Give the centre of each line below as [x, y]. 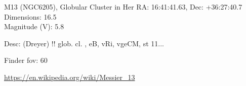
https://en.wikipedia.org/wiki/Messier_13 [70, 77]
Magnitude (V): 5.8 [34, 26]
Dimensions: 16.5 [30, 16]
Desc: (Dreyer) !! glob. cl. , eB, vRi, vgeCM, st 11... [84, 43]
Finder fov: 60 [26, 60]
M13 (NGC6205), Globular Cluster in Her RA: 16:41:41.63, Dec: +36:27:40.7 [123, 7]
